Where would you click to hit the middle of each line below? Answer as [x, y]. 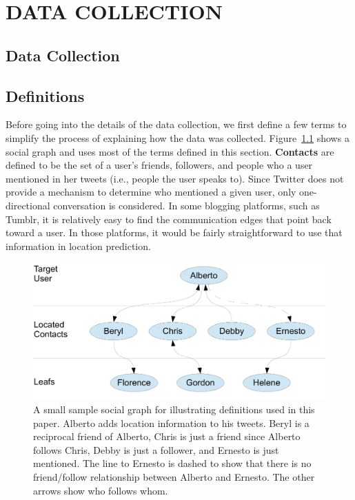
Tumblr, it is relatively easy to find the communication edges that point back [169, 219]
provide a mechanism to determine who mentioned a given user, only [151, 192]
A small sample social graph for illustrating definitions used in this [174, 409]
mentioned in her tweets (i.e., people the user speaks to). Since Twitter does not [175, 178]
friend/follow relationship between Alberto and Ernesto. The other [174, 477]
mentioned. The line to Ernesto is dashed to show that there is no [172, 463]
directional [28, 205]
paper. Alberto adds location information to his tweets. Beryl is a [171, 423]
